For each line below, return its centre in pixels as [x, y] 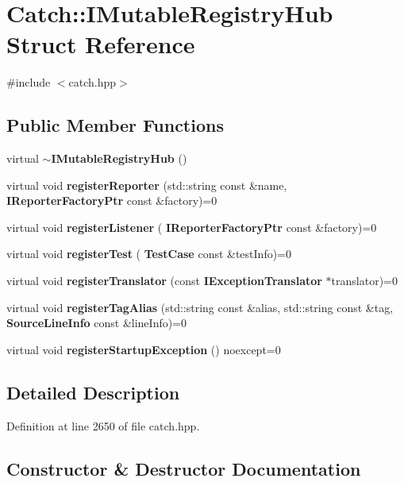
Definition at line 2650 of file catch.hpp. [103, 425]
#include [29, 82]
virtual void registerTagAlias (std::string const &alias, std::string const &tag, [200, 307]
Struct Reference [101, 44]
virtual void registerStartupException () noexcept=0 [144, 349]
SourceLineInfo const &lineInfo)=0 [97, 323]
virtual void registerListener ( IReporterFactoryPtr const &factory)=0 [192, 227]
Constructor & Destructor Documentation [184, 468]
